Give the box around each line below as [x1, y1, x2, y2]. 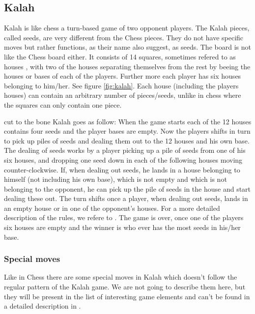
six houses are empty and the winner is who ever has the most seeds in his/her [4, 222, 241, 232]
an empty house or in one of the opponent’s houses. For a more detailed [4, 202, 220, 213]
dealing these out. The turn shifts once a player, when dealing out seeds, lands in [4, 193, 248, 203]
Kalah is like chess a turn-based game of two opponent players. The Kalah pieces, [4, 23, 250, 33]
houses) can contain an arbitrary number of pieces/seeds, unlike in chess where [4, 90, 241, 100]
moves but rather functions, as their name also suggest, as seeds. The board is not [4, 42, 251, 52]
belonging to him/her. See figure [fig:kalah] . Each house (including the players [4, 80, 239, 90]
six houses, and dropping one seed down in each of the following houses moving [4, 154, 243, 165]
